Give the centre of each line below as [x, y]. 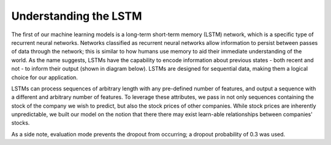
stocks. [21, 123]
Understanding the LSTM [77, 16]
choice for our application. [44, 77]
